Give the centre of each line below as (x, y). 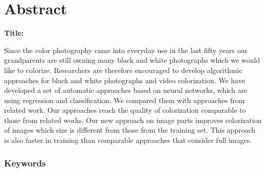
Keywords (25, 163)
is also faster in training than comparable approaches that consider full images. (128, 140)
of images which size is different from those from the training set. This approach (130, 130)
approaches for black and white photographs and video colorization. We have (125, 80)
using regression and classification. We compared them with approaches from (125, 100)
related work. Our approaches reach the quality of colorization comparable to (125, 110)
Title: (14, 33)
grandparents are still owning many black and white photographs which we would (132, 60)
